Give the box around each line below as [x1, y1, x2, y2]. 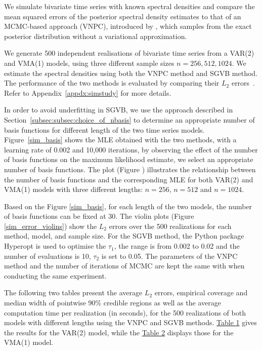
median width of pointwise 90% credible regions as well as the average [4, 297, 221, 308]
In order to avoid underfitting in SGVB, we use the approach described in [4, 104, 233, 115]
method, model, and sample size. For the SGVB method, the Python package [4, 230, 244, 241]
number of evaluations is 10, [4, 250, 91, 261]
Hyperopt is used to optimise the [4, 241, 106, 251]
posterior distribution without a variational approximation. [4, 30, 187, 41]
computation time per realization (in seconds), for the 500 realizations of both [4, 307, 246, 318]
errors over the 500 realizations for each [109, 220, 232, 231]
